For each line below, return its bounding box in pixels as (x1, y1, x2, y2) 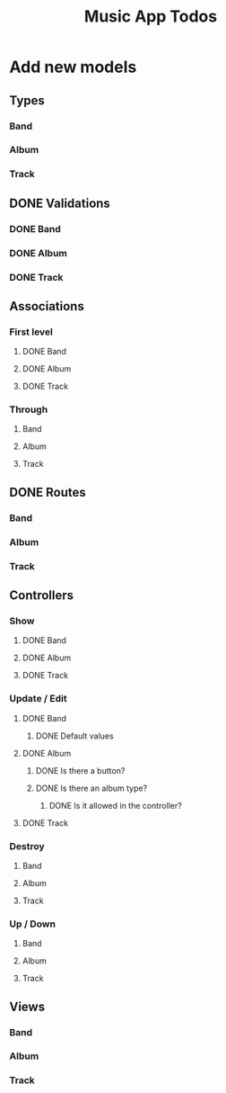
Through (9, 403, 48, 416)
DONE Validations (9, 195, 110, 211)
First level (9, 326, 54, 338)
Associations (9, 299, 85, 314)
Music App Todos (83, 6, 218, 27)
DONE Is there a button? (35, 765, 126, 775)
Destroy (9, 839, 45, 852)
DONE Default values (35, 730, 114, 741)
